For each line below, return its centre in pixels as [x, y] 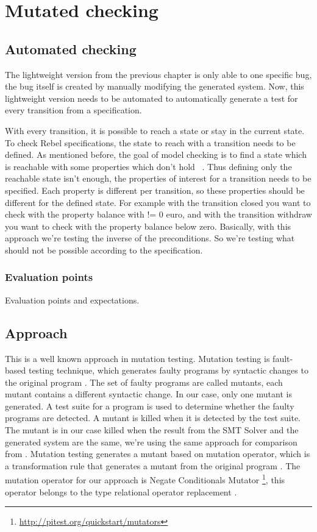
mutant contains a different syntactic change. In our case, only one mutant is [148, 394]
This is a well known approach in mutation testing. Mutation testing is [137, 358]
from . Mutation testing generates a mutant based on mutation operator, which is [158, 454]
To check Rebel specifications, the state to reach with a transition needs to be [150, 142]
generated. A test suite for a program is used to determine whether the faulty [150, 406]
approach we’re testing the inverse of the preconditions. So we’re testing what [150, 238]
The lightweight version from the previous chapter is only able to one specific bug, [158, 74]
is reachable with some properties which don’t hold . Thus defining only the [148, 166]
